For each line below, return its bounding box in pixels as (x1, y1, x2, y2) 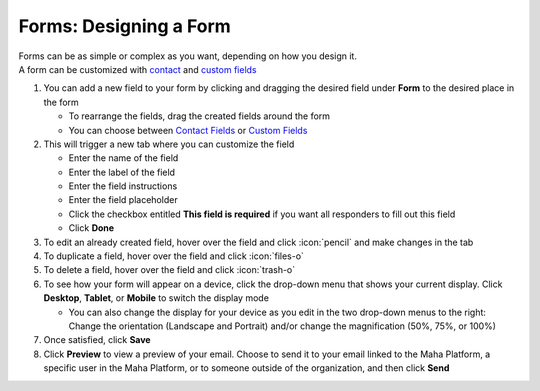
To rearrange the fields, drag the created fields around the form (68, 110, 330, 122)
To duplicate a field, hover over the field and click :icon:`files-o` (43, 250, 305, 262)
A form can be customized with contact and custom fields (18, 63, 257, 75)
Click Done (68, 222, 115, 234)
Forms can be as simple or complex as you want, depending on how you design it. (18, 50, 357, 62)
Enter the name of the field (68, 152, 179, 164)
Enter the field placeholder (68, 194, 179, 206)
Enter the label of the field (68, 166, 175, 178)
